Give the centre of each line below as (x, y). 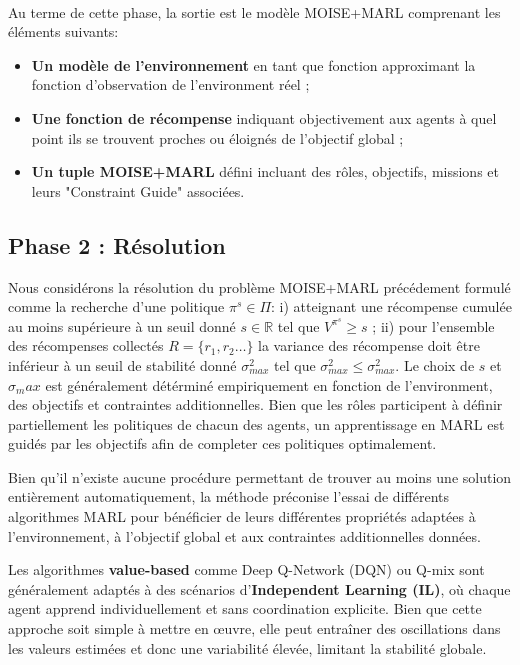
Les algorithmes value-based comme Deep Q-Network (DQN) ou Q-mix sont (246, 569)
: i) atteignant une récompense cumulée (391, 306)
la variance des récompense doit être (369, 345)
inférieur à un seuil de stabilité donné (122, 364)
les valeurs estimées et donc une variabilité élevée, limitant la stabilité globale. (247, 647)
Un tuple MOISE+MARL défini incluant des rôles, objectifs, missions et (265, 171)
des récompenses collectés (86, 345)
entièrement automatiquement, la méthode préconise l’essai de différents (228, 496)
